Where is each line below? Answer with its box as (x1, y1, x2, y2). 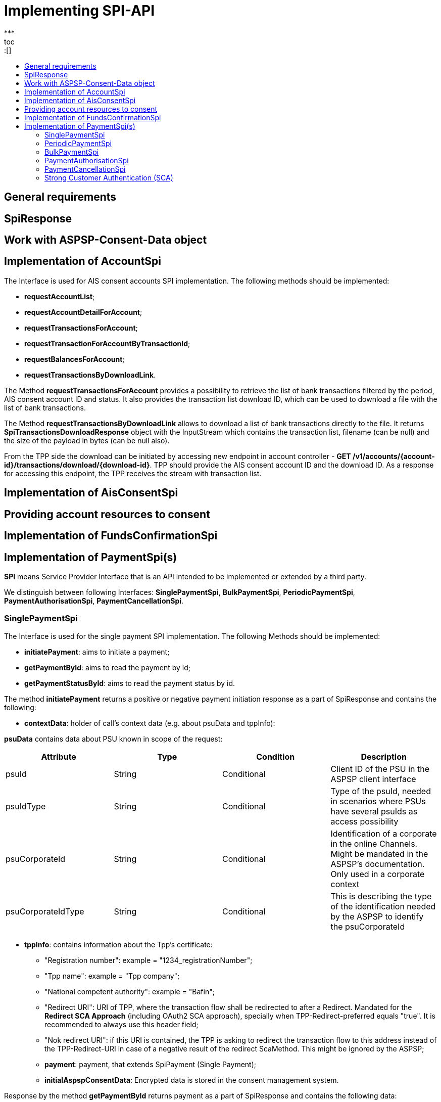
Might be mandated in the (330, 848, 428, 859)
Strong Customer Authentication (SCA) (44, 173, 173, 182)
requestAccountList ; (24, 292, 95, 301)
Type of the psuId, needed (330, 786, 431, 796)
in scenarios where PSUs (330, 796, 426, 806)
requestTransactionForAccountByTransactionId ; (24, 339, 190, 348)
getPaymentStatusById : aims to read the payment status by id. (24, 678, 235, 687)
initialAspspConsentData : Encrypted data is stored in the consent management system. (44, 1075, 339, 1084)
